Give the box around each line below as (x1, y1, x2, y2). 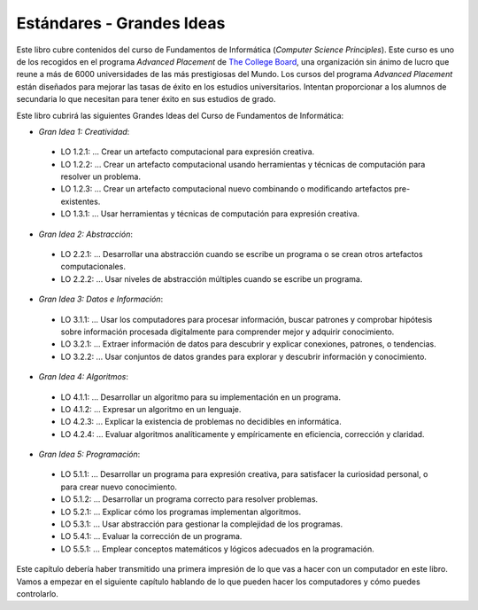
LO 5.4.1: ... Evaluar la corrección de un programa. (60, 531, 243, 542)
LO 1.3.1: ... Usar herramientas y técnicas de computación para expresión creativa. (60, 208, 360, 219)
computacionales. (60, 262, 126, 272)
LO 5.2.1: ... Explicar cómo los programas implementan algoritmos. (60, 506, 301, 517)
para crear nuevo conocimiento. (60, 481, 177, 492)
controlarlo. (16, 589, 59, 598)
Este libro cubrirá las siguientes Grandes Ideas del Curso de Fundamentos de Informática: (16, 110, 344, 121)
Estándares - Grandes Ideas (16, 13, 226, 33)
